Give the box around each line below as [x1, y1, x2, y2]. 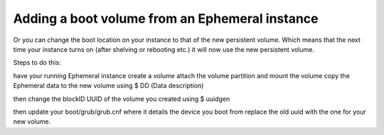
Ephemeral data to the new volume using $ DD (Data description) [13, 82, 204, 90]
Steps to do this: [13, 58, 61, 67]
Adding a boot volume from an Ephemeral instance [13, 11, 319, 26]
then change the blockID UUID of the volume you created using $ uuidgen [13, 94, 230, 103]
